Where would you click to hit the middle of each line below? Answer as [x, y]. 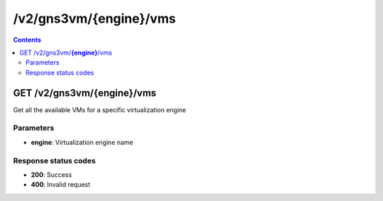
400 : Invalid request [61, 185]
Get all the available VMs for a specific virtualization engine [100, 109]
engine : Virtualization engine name [82, 142]
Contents [27, 40]
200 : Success [51, 175]
